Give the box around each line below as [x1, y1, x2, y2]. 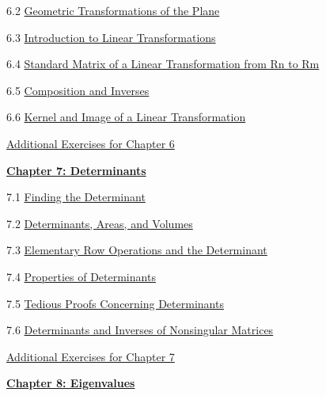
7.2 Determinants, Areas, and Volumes [6, 215, 193, 231]
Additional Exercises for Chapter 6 [6, 135, 175, 151]
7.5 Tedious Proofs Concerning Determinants [6, 295, 224, 311]
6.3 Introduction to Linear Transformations [6, 29, 216, 45]
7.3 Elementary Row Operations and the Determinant [6, 242, 267, 258]
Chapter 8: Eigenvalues [6, 375, 135, 391]
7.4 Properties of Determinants [6, 268, 156, 284]
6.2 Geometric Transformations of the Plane [6, 2, 220, 18]
